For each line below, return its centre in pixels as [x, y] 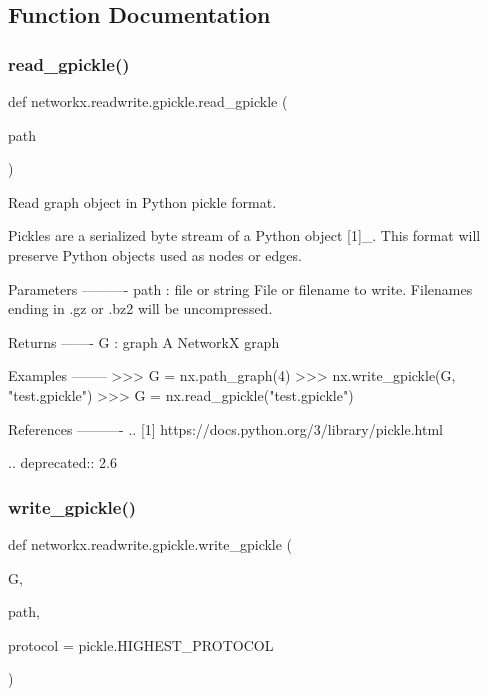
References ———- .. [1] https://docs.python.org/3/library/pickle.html [226, 428]
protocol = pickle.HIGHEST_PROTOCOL [141, 644]
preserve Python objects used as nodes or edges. [155, 254]
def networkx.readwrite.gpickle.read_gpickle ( [148, 101]
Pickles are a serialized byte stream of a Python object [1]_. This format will [244, 235]
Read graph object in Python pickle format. [142, 201]
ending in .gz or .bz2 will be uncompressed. [140, 308]
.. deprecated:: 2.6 [62, 462]
